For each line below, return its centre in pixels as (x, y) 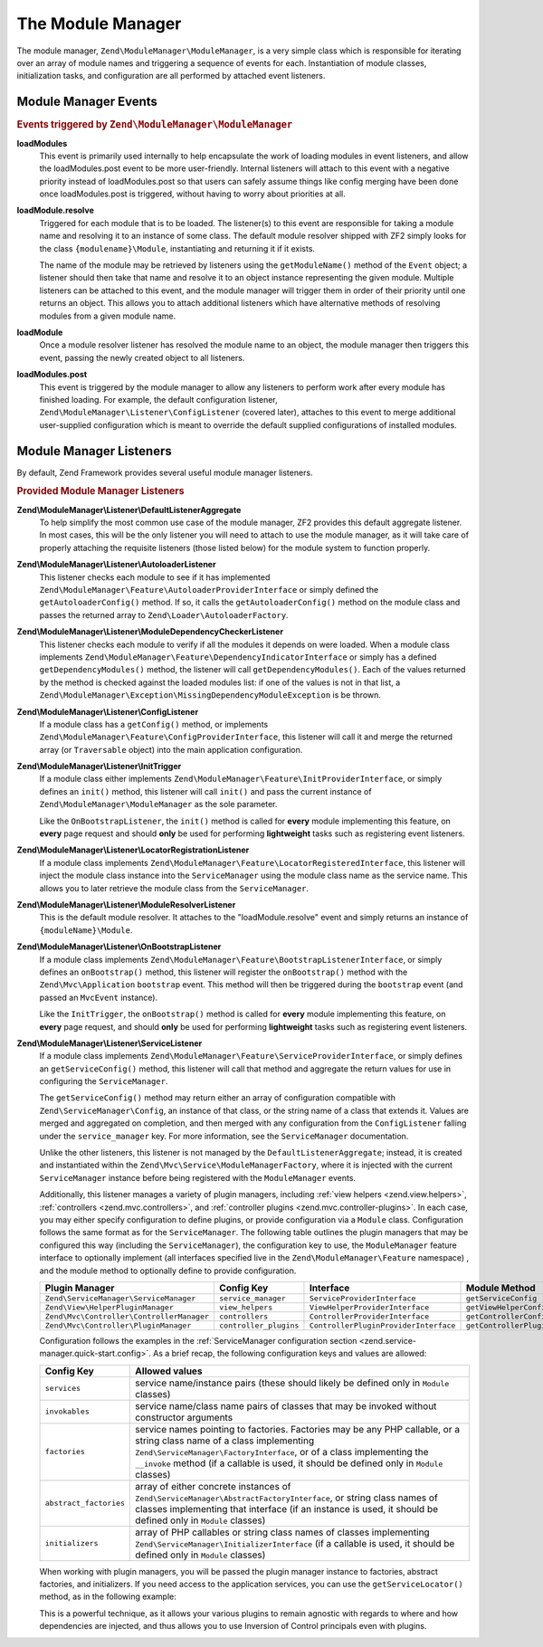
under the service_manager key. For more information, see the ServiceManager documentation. (224, 1136)
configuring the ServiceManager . (104, 1081)
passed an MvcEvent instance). (99, 997)
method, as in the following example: (108, 1596)
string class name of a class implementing (225, 1441)
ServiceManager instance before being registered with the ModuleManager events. (198, 1177)
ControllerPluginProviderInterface (382, 1325)
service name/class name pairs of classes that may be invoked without (286, 1405)
